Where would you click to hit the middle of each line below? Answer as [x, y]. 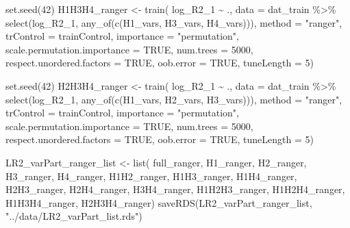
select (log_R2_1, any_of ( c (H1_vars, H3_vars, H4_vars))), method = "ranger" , [174, 22]
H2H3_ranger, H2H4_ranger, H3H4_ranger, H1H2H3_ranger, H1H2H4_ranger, [175, 189]
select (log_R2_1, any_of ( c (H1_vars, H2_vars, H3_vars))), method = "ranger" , [174, 99]
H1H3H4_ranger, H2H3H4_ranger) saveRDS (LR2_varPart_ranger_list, [159, 202]
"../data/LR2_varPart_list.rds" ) [74, 216]
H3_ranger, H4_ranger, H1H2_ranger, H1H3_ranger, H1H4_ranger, [151, 176]
